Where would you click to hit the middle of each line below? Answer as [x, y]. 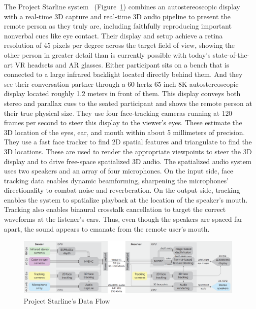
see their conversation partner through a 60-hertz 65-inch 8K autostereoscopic [121, 84]
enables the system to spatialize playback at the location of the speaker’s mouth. [126, 199]
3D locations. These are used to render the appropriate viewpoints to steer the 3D [128, 151]
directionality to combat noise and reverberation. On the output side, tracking [122, 190]
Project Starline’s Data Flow [67, 300]
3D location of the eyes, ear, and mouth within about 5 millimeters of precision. [125, 132]
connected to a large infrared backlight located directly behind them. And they [123, 74]
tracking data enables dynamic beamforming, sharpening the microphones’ [116, 180]
